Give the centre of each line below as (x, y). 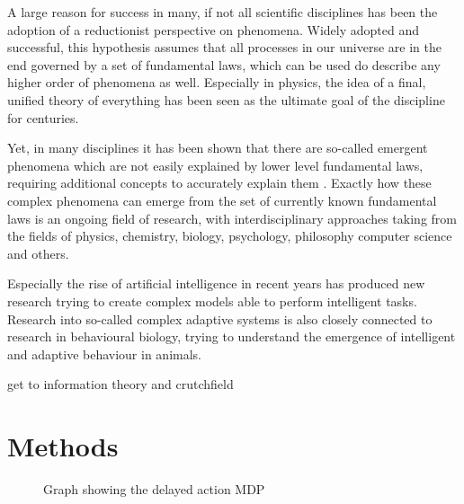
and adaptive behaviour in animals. (104, 354)
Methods (63, 446)
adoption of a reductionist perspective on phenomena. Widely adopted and (214, 29)
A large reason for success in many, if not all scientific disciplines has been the (223, 12)
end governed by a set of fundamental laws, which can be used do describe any (224, 64)
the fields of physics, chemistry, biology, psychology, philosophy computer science (230, 236)
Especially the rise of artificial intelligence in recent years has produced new (216, 283)
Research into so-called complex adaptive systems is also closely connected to (220, 318)
